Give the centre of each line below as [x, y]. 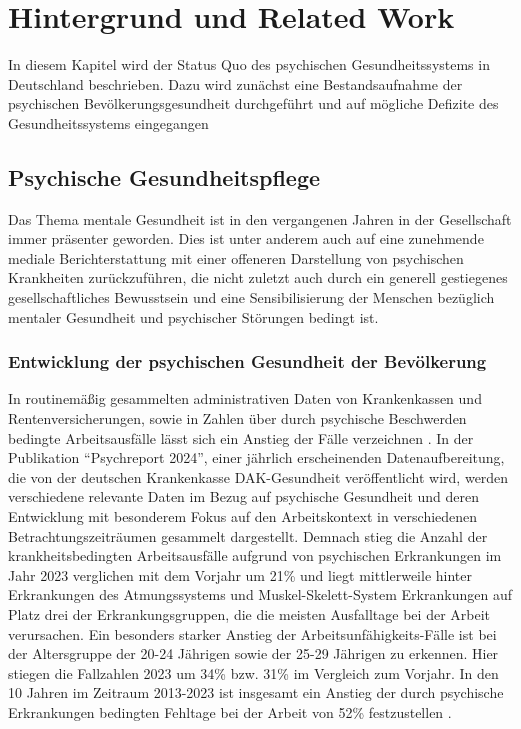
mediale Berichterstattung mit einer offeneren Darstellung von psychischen [236, 257]
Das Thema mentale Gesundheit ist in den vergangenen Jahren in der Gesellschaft [260, 218]
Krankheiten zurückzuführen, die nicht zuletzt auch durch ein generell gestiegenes [258, 277]
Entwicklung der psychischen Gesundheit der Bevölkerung [247, 361]
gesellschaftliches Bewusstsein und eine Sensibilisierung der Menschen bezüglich [251, 297]
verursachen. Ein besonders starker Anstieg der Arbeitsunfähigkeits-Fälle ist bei [252, 633]
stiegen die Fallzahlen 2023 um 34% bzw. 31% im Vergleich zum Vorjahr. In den [253, 672]
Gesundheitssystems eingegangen [108, 122]
